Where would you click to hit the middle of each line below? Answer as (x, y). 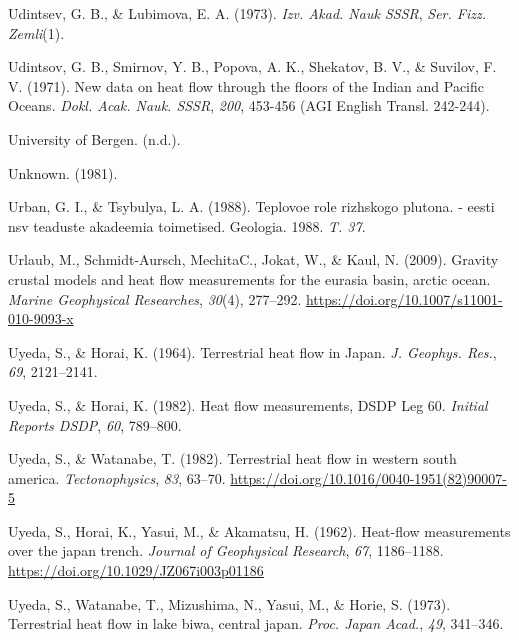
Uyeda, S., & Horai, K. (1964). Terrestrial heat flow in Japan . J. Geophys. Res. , (252, 351)
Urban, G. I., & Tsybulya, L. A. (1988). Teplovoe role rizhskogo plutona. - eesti (251, 206)
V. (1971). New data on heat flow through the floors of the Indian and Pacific (246, 85)
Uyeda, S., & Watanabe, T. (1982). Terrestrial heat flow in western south (232, 458)
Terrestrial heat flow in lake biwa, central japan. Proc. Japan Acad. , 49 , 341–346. (256, 623)
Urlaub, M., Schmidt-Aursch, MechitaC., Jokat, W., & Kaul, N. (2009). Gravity (253, 259)
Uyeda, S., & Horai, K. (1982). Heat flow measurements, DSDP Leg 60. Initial (248, 404)
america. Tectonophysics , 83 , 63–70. (117, 477)
